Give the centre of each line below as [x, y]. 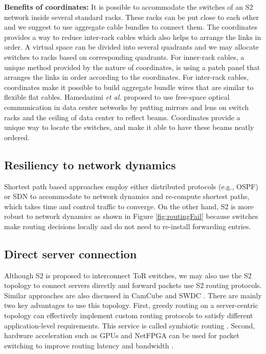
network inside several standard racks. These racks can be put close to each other [132, 17]
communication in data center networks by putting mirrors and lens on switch [127, 107]
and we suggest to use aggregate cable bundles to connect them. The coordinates [131, 27]
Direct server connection [71, 253]
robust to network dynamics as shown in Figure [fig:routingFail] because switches [131, 216]
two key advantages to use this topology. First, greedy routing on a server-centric [131, 305]
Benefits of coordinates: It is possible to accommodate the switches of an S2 [129, 7]
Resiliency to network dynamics [90, 164]
